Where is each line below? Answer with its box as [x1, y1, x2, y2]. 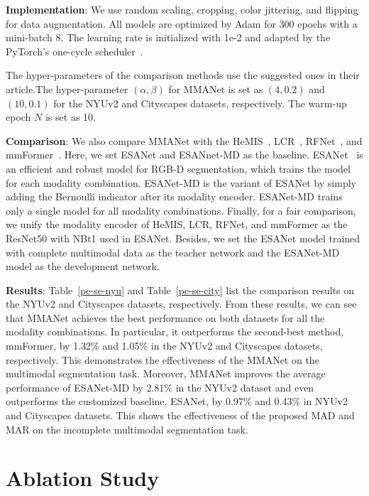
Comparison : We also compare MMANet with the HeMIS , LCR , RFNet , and [6, 133, 363, 148]
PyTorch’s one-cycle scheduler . [6, 43, 143, 58]
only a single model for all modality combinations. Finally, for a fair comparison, [6, 203, 356, 217]
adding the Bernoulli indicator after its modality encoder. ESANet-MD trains [6, 189, 343, 204]
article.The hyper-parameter [6, 81, 128, 96]
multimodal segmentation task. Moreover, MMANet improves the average [6, 366, 326, 381]
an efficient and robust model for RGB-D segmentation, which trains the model [6, 161, 351, 176]
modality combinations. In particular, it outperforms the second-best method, [6, 324, 344, 339]
